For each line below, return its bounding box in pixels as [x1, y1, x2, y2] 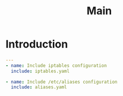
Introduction [5, 37, 68, 51]
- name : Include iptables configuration [5, 62, 108, 69]
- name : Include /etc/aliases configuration [5, 79, 118, 85]
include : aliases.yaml [11, 84, 67, 90]
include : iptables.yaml [11, 68, 70, 74]
